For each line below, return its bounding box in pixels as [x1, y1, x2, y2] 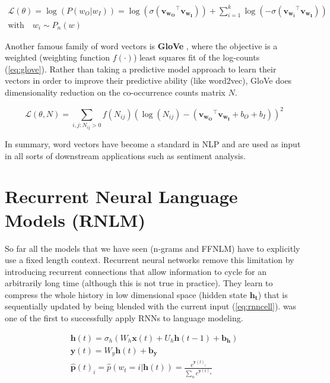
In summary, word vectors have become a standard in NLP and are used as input [5, 138, 301, 150]
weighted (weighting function [5, 51, 110, 64]
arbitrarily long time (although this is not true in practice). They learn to [5, 277, 273, 289]
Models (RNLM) [5, 207, 145, 232]
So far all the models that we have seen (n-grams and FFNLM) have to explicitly [5, 242, 300, 254]
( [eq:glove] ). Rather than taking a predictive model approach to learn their [5, 62, 277, 75]
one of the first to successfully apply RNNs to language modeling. [5, 312, 243, 324]
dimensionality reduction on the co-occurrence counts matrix [5, 86, 226, 98]
